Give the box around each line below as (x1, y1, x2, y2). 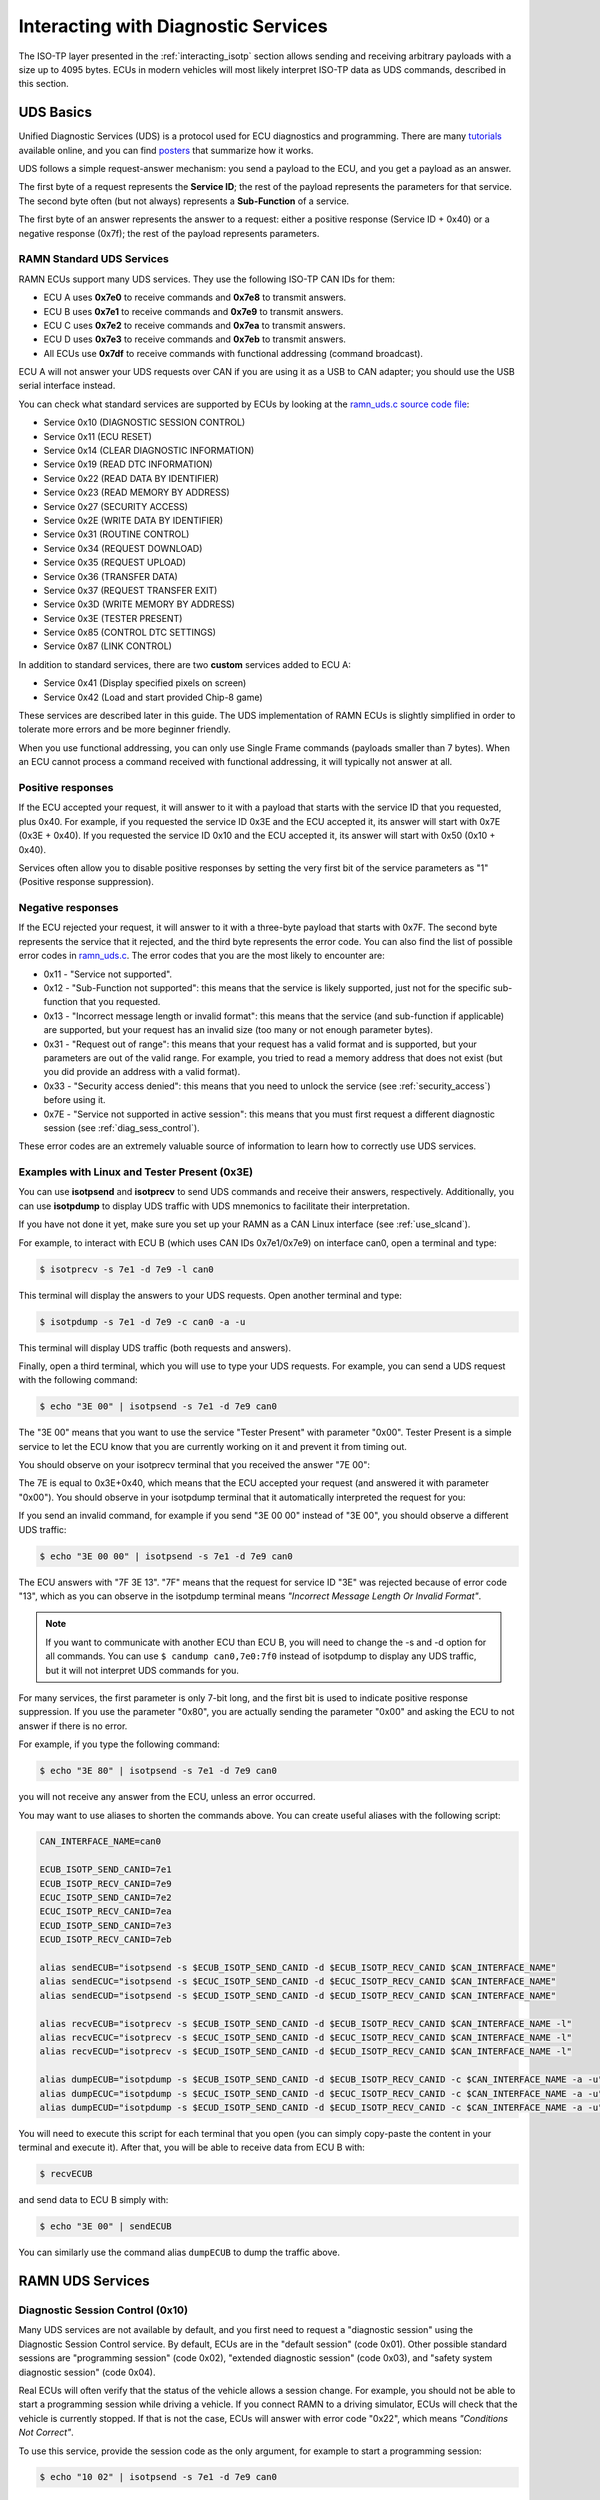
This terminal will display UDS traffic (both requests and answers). (18, 1341, 292, 1354)
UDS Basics (18, 104, 92, 121)
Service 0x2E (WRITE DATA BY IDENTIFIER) (43, 514, 224, 526)
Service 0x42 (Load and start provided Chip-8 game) (43, 691, 264, 703)
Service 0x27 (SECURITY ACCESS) (43, 500, 189, 512)
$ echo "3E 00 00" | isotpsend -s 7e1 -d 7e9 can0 (39, 1550, 294, 1562)
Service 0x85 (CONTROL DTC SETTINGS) (43, 626, 217, 639)
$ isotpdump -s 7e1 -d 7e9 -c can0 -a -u (39, 1316, 246, 1327)
